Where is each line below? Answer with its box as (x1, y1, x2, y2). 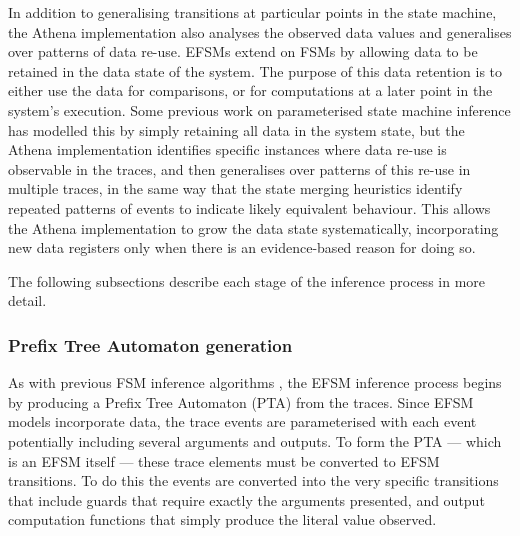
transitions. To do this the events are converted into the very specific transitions (8, 470, 499, 491)
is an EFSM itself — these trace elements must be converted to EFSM (8, 450, 440, 471)
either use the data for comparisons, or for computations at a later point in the (8, 80, 493, 101)
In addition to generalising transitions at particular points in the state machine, (8, 2, 497, 22)
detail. (8, 290, 47, 311)
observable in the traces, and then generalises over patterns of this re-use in (8, 158, 471, 179)
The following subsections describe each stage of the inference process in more (8, 270, 486, 291)
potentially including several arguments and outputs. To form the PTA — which (8, 430, 502, 451)
